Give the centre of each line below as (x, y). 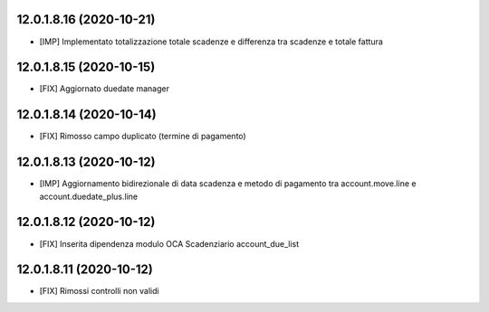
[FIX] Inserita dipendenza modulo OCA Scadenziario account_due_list (169, 243)
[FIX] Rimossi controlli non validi (99, 291)
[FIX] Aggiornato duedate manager (105, 89)
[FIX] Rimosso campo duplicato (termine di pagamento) (143, 137)
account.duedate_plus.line (89, 196)
